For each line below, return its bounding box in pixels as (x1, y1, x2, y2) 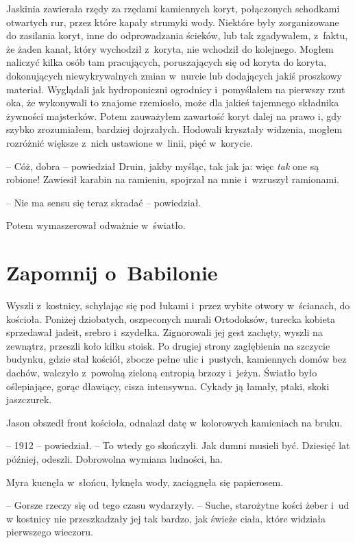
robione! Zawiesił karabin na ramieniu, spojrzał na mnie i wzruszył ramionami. (6, 172, 339, 186)
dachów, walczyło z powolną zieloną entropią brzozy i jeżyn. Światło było (6, 365, 317, 379)
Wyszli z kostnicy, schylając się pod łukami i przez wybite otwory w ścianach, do (6, 298, 350, 313)
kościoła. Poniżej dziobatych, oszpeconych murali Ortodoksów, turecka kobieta (6, 311, 336, 326)
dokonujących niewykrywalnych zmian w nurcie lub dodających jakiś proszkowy (6, 68, 342, 82)
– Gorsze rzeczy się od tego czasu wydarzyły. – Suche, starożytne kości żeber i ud (6, 498, 350, 512)
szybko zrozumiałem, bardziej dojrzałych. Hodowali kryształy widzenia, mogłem (6, 122, 343, 136)
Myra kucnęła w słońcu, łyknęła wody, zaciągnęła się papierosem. (6, 474, 284, 489)
